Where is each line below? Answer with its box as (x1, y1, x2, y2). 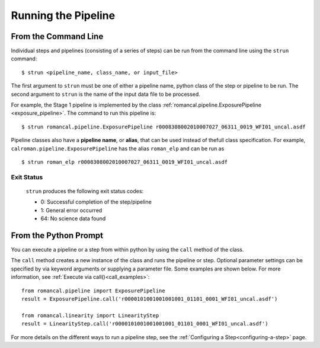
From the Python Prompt (11, 230, 104, 240)
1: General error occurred (40, 207, 103, 214)
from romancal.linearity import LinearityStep (21, 312, 159, 319)
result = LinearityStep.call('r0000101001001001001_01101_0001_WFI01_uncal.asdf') (21, 320, 268, 327)
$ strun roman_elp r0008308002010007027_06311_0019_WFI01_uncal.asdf (21, 159, 228, 165)
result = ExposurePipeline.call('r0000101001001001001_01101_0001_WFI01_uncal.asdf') (21, 295, 278, 302)
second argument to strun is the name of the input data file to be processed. (11, 91, 201, 98)
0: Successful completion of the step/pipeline (40, 198, 152, 205)
